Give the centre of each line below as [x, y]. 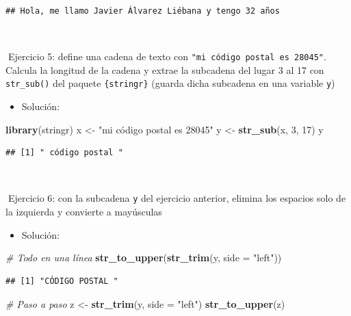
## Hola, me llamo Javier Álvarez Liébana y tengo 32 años [143, 11]
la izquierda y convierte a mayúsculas [84, 212]
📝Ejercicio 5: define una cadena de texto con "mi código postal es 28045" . [166, 56]
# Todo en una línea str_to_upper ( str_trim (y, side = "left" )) [144, 258]
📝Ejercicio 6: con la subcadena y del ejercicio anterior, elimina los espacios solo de [176, 198]
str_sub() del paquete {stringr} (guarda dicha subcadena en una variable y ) [170, 83]
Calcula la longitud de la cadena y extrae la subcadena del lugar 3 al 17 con [165, 69]
